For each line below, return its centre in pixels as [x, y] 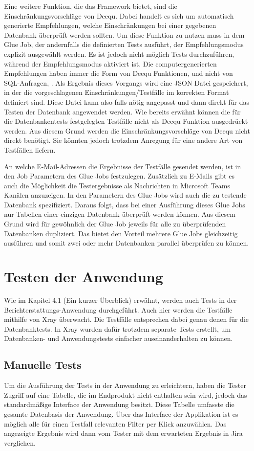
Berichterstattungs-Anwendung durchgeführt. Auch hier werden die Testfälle [118, 309]
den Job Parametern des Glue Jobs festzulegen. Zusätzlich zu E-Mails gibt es [119, 176]
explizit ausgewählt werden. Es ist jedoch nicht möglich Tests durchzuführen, [119, 54]
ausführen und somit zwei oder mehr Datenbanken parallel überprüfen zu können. [127, 243]
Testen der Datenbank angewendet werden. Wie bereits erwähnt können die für [122, 111]
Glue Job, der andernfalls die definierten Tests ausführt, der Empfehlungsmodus [124, 44]
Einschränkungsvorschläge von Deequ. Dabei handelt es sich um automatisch [119, 15]
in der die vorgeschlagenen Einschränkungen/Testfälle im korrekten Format [116, 92]
